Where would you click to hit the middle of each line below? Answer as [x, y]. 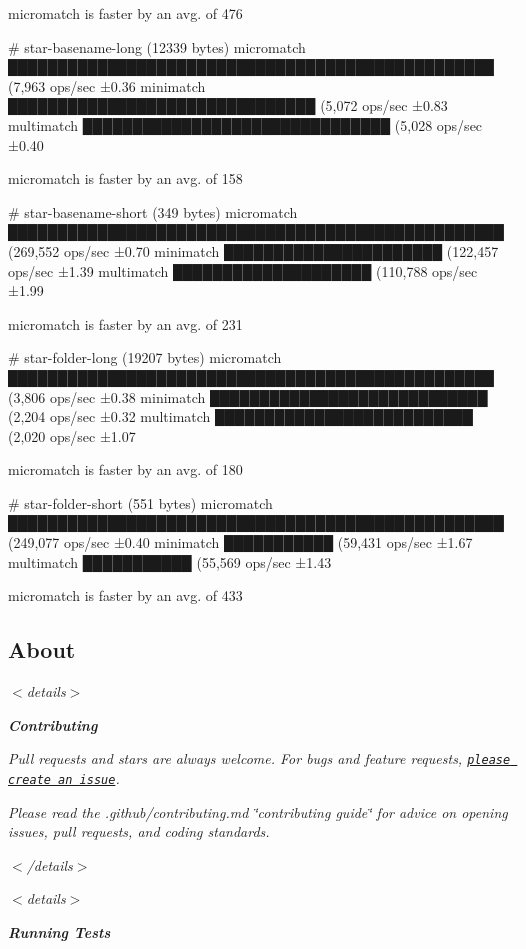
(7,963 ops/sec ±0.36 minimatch [107, 85]
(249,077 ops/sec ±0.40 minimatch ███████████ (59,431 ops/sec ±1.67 [240, 542]
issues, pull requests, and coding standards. [139, 831]
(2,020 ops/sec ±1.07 [72, 435]
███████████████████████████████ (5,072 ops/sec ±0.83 [228, 105]
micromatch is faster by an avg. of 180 [125, 469]
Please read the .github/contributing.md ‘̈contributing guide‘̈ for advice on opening [258, 811]
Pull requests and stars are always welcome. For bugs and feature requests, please [259, 758]
